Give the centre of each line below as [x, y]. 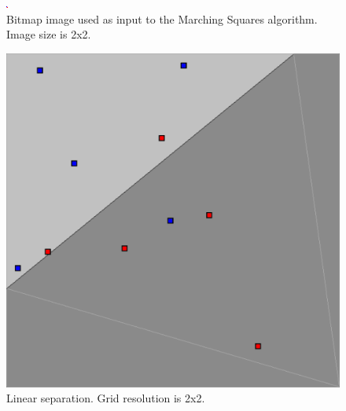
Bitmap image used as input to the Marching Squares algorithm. [162, 18]
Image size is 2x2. [49, 34]
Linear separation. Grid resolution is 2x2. [106, 398]
